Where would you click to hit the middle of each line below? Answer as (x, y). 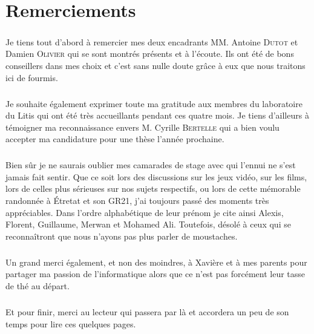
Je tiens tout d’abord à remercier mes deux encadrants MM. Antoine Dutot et (152, 41)
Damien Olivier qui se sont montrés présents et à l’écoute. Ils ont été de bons (150, 54)
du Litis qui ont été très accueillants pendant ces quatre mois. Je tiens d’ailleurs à (157, 115)
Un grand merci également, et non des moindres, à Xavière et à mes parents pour (156, 262)
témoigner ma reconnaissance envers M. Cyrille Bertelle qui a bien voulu (142, 127)
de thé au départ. (38, 285)
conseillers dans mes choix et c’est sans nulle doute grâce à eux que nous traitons (155, 65)
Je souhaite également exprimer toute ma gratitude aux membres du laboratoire (154, 103)
